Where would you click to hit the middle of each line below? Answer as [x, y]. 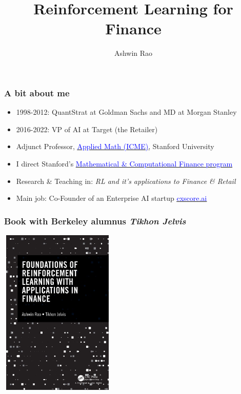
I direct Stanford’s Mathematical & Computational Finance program [124, 163]
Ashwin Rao [133, 53]
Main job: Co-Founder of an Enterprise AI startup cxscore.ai [112, 198]
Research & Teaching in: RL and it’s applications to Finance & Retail [126, 181]
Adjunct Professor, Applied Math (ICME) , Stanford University [115, 146]
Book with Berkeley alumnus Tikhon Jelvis [95, 221]
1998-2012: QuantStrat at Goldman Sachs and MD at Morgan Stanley [126, 112]
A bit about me [37, 92]
